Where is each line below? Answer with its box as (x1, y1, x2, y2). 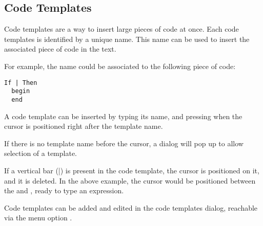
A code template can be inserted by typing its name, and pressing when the (4, 110, 242, 121)
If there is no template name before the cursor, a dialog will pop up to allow (4, 138, 244, 148)
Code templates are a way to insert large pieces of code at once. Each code (4, 24, 239, 34)
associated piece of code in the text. (4, 43, 116, 54)
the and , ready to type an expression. (4, 185, 124, 196)
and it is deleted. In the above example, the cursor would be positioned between (4, 175, 256, 186)
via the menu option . (4, 212, 72, 223)
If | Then (4, 79, 37, 86)
